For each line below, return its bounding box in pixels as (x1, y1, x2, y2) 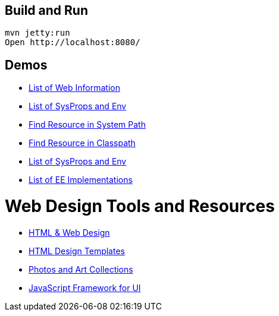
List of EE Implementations (29, 175, 133, 185)
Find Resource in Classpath (29, 138, 136, 148)
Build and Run (5, 3, 88, 18)
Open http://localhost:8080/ (5, 37, 140, 48)
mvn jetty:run (5, 28, 70, 38)
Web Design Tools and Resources (5, 196, 275, 217)
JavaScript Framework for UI (29, 282, 141, 293)
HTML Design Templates (29, 245, 125, 256)
